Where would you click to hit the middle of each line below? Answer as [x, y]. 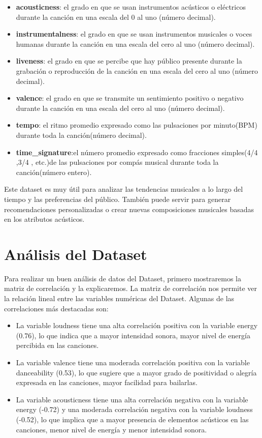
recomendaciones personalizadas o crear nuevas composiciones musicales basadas [129, 209]
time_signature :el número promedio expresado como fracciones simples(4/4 [137, 152]
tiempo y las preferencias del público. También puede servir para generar [118, 199]
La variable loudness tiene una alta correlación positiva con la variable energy [137, 325]
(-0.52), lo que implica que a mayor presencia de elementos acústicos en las [132, 419]
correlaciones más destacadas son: [56, 308]
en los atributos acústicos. [44, 219]
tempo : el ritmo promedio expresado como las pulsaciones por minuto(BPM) [137, 125]
